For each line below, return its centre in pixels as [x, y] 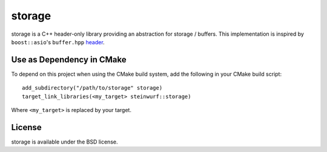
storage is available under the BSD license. [64, 142]
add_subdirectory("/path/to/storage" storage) [92, 88]
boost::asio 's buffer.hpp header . [58, 42]
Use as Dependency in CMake [69, 60]
